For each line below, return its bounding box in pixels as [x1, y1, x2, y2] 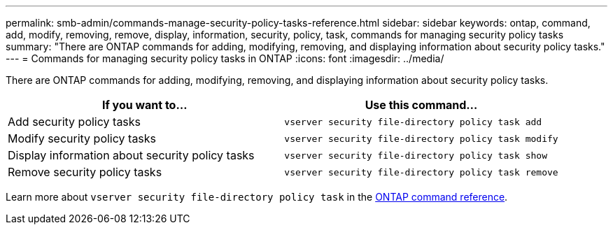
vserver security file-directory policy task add [284, 116, 542, 127]
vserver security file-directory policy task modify [284, 133, 558, 144]
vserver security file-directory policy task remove [284, 166, 558, 178]
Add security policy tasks [8, 115, 141, 129]
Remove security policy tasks [8, 165, 162, 179]
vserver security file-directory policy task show [284, 150, 548, 161]
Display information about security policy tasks [8, 148, 255, 162]
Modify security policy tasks [8, 131, 157, 145]
